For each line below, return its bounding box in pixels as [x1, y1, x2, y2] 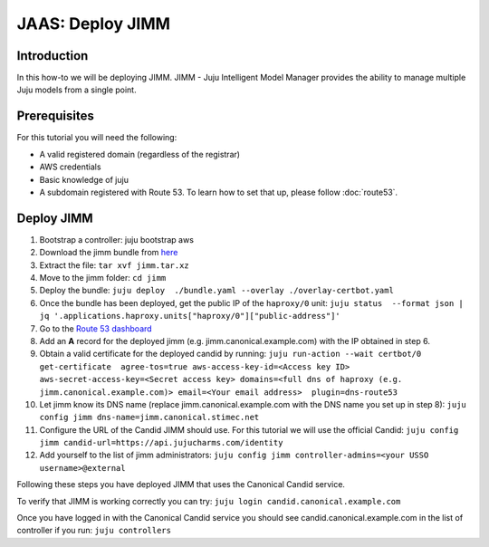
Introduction [16, 48, 89, 63]
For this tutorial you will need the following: [16, 132, 177, 143]
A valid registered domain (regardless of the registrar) [39, 149, 240, 159]
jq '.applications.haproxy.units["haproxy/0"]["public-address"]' [39, 311, 341, 321]
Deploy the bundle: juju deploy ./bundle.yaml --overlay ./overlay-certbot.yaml [39, 285, 394, 296]
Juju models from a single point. [16, 84, 137, 95]
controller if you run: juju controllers [16, 525, 172, 536]
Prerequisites [16, 109, 94, 124]
